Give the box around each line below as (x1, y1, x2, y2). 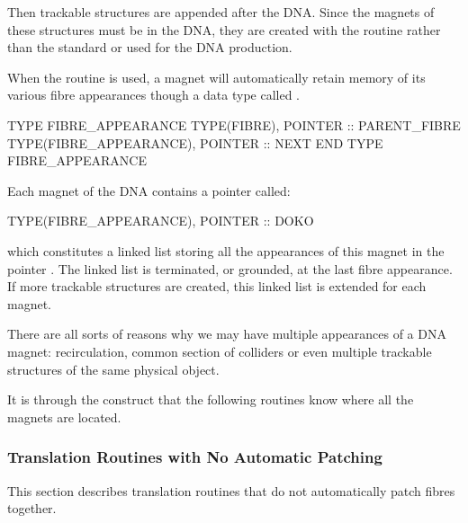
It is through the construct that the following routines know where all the (7, 390, 414, 409)
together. (7, 499, 57, 518)
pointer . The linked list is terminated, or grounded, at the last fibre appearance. (7, 259, 453, 278)
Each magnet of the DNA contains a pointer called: (7, 181, 291, 199)
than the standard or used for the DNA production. (7, 38, 292, 57)
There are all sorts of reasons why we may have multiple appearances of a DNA (7, 324, 446, 343)
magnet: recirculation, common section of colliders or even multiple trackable (7, 341, 432, 360)
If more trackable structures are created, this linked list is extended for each (7, 277, 427, 296)
